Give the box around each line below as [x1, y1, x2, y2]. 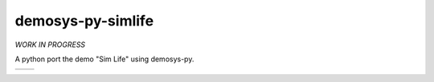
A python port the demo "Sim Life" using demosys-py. [14, 54, 194, 64]
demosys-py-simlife [14, 12, 154, 29]
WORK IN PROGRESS [14, 40, 86, 49]
